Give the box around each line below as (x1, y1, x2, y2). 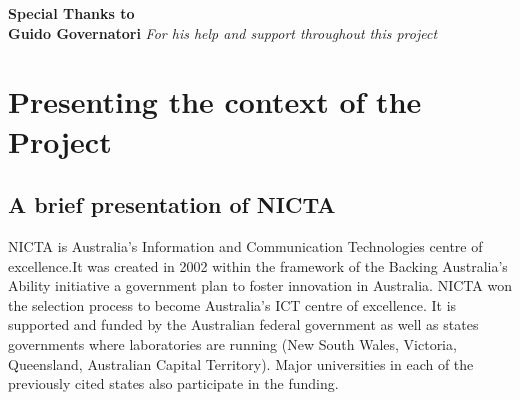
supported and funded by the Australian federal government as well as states (8, 314, 479, 335)
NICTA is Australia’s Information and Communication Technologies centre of (8, 235, 483, 256)
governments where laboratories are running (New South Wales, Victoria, (8, 333, 457, 354)
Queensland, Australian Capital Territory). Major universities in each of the (8, 353, 474, 374)
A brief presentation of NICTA (8, 189, 336, 220)
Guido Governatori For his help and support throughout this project (8, 22, 438, 43)
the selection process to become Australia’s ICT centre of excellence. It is (8, 294, 457, 315)
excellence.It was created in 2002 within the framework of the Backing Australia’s (8, 255, 508, 276)
